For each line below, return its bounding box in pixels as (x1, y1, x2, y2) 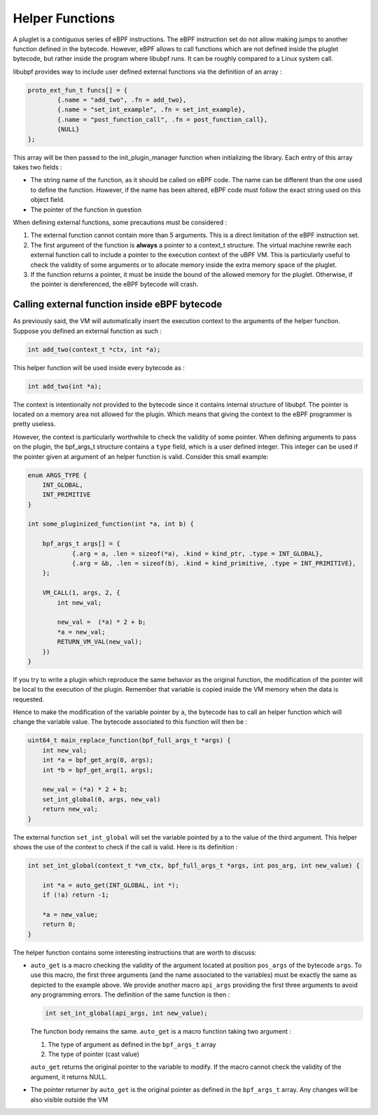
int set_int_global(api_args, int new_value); (45, 1009, 208, 1018)
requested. (13, 695, 45, 704)
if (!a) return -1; (42, 891, 110, 899)
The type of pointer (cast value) (48, 1050, 140, 1058)
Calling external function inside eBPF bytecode (13, 299, 223, 310)
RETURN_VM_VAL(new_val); (57, 638, 143, 646)
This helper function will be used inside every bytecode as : (13, 363, 185, 371)
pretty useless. (13, 420, 56, 428)
